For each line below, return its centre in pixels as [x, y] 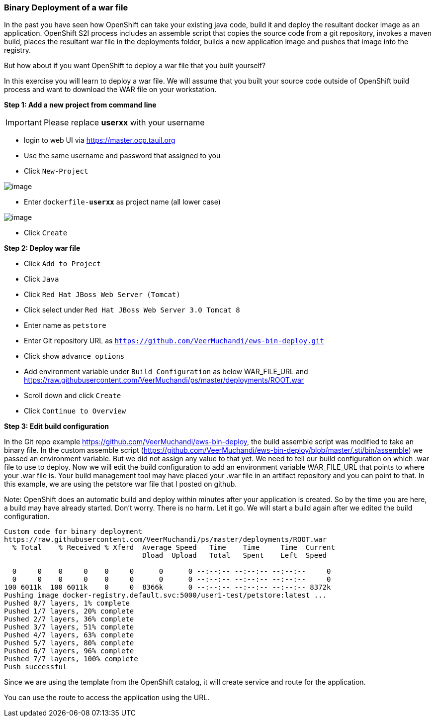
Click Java [42, 279]
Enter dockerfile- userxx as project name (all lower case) [122, 202]
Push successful [36, 667]
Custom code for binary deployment [73, 532]
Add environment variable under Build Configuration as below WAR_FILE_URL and [166, 372]
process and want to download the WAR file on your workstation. [110, 90]
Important [24, 123]
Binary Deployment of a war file [66, 7]
